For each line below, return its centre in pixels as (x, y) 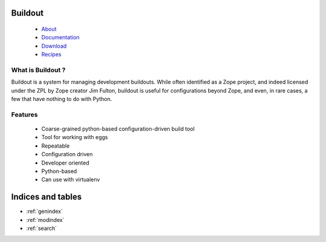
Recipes (51, 54)
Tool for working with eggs (75, 137)
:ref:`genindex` (45, 211)
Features (24, 114)
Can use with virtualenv (71, 180)
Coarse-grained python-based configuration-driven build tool (118, 129)
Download (54, 46)
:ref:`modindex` (45, 220)
